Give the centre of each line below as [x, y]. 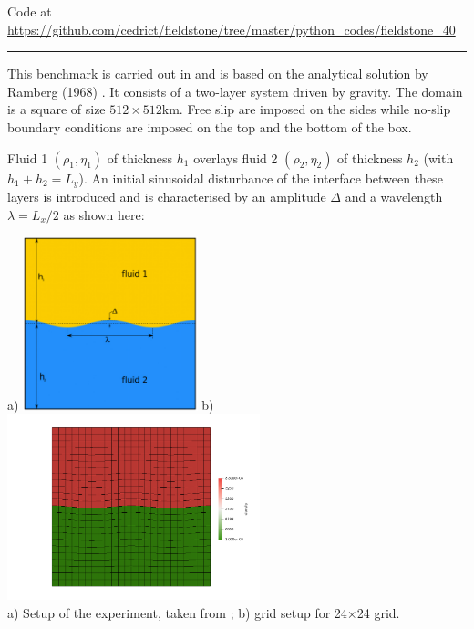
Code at [30, 11]
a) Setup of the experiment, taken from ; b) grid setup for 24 [177, 612]
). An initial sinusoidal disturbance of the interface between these [261, 178]
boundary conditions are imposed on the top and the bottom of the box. [210, 126]
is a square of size [57, 109]
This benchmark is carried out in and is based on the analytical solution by [218, 73]
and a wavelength [394, 197]
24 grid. [378, 612]
